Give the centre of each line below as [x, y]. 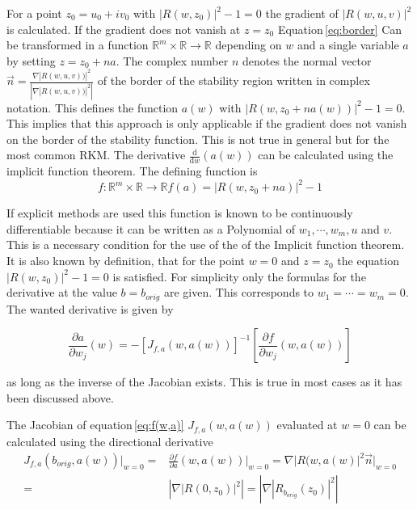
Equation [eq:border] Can [340, 29]
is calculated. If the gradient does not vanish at [124, 29]
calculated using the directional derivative [110, 441]
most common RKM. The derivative [96, 155]
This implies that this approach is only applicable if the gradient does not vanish [207, 123]
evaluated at [307, 425]
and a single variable [348, 45]
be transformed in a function [78, 45]
